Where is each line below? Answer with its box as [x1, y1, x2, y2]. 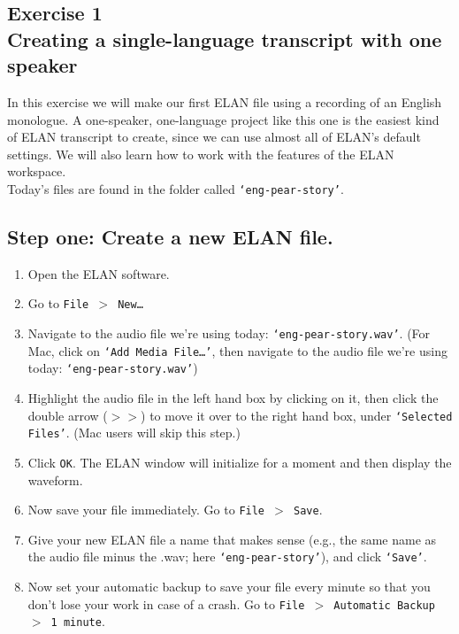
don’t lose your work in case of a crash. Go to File [27, 594, 305, 613]
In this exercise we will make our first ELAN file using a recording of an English [7, 92, 442, 111]
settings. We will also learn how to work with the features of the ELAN [7, 144, 394, 163]
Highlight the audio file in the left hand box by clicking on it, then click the [27, 389, 439, 407]
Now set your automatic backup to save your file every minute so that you [27, 577, 431, 596]
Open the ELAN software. [27, 264, 170, 282]
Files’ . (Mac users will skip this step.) [27, 423, 241, 442]
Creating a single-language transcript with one [7, 25, 442, 52]
